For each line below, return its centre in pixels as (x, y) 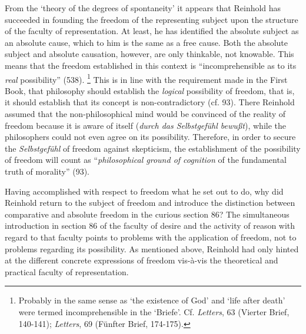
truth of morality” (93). (47, 171)
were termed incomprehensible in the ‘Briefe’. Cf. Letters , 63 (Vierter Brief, (154, 311)
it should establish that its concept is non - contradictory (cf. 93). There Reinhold (150, 102)
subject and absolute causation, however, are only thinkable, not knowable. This (149, 54)
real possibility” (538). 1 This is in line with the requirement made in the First (146, 78)
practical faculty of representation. (67, 271)
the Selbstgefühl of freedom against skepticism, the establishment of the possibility (153, 148)
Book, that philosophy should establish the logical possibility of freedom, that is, (150, 90)
